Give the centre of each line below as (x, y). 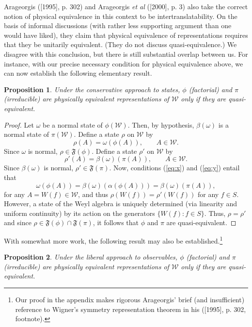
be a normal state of (73, 124)
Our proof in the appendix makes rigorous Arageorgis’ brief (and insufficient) (130, 299)
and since (18, 222)
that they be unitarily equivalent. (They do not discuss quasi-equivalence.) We (120, 44)
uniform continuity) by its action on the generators (79, 213)
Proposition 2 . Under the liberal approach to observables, (91, 257)
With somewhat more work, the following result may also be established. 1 (113, 240)
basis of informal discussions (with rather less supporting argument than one (118, 25)
